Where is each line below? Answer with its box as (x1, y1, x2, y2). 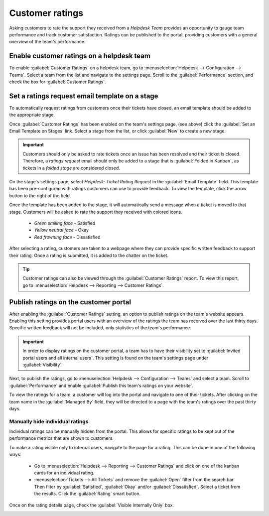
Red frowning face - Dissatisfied (34, 234, 101, 240)
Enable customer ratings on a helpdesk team (9, 52, 150, 60)
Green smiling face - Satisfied (34, 220, 96, 226)
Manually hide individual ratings (9, 418, 89, 425)
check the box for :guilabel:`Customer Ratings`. (9, 79, 106, 85)
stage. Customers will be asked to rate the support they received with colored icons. (9, 209, 183, 215)
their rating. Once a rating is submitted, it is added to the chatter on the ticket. (9, 252, 169, 258)
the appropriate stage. (9, 112, 55, 118)
